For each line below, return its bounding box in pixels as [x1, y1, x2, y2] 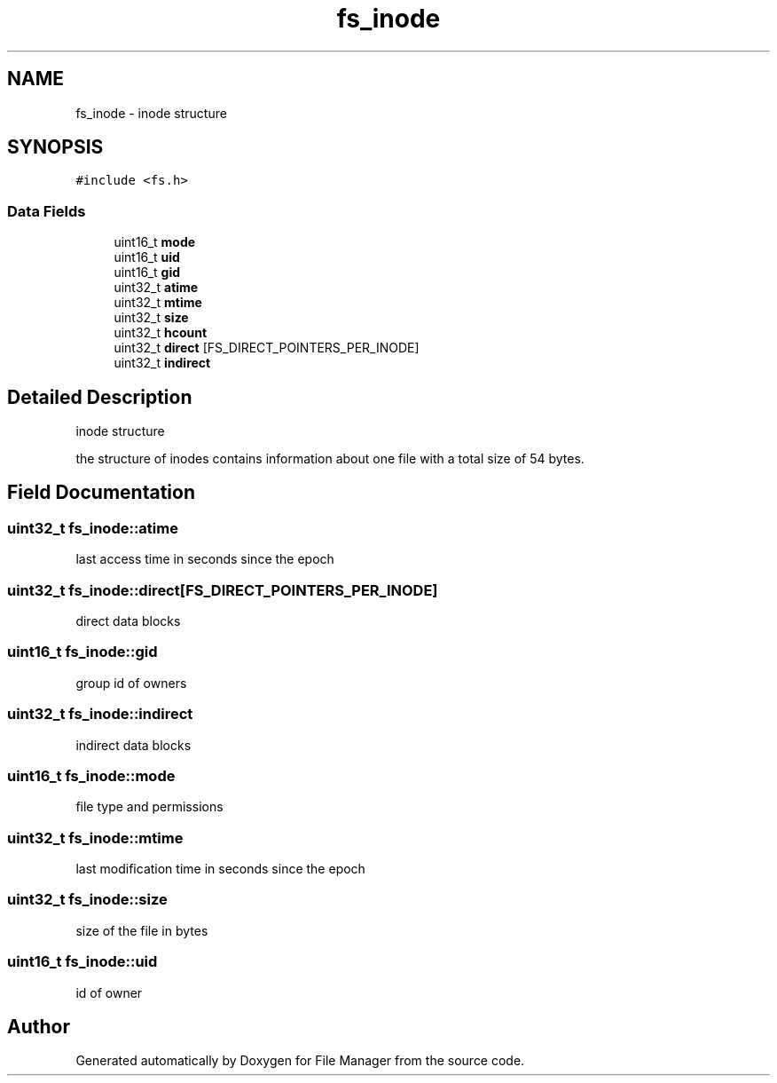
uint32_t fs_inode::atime [7, 518, 178, 537]
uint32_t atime [114, 280, 199, 296]
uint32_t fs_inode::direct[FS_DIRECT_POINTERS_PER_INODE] [7, 581, 438, 599]
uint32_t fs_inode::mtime [7, 828, 184, 847]
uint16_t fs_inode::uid [7, 953, 158, 971]
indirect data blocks [75, 737, 192, 753]
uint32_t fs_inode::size [7, 890, 168, 909]
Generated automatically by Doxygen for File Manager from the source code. [75, 1053, 525, 1069]
